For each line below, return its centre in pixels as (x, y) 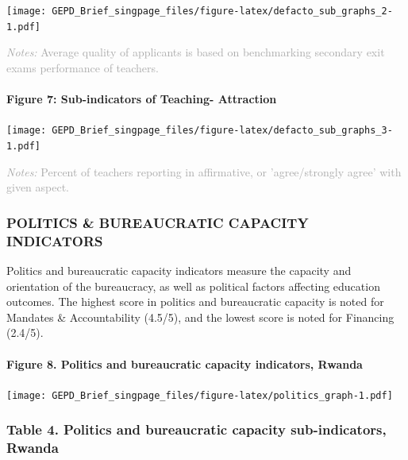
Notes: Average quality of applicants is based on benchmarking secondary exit (196, 52)
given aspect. (38, 187)
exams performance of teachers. (83, 67)
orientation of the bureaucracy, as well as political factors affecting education (193, 286)
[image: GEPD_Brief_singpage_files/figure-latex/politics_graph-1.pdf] (200, 395)
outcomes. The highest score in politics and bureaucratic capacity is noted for (195, 302)
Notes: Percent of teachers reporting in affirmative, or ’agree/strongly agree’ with (204, 171)
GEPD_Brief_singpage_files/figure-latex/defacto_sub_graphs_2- (222, 11)
